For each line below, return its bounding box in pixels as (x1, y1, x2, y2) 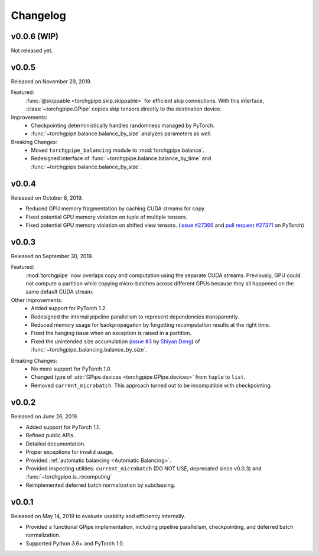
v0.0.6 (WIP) (11, 31, 59, 41)
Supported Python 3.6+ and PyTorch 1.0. (25, 539, 125, 547)
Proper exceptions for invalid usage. (25, 448, 114, 456)
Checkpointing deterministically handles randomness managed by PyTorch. (31, 122, 215, 129)
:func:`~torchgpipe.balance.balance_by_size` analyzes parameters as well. (31, 130, 212, 137)
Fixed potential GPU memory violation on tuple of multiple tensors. (25, 213, 187, 220)
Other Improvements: (11, 296, 63, 304)
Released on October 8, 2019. (11, 194, 83, 201)
